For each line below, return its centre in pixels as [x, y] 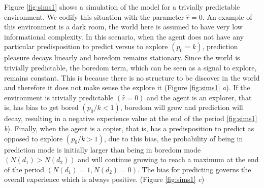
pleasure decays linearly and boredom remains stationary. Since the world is [122, 58]
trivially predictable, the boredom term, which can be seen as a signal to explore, [130, 67]
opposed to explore [34, 138]
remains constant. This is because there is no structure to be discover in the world [132, 77]
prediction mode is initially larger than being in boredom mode [103, 149]
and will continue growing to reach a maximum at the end [168, 159]
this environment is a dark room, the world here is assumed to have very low [123, 27]
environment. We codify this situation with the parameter [94, 16]
